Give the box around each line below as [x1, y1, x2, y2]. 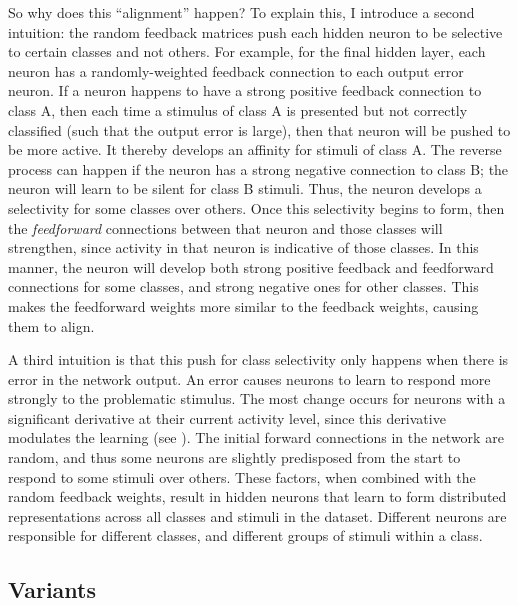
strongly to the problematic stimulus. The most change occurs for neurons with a [8, 388, 506, 409]
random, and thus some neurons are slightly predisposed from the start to [8, 447, 461, 468]
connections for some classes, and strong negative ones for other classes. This [8, 276, 479, 297]
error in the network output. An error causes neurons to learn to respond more [8, 368, 491, 389]
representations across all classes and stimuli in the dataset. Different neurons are [8, 505, 507, 526]
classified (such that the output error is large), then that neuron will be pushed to [8, 119, 511, 140]
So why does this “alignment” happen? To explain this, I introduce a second [8, 2, 475, 22]
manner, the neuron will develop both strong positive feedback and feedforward [8, 256, 494, 277]
